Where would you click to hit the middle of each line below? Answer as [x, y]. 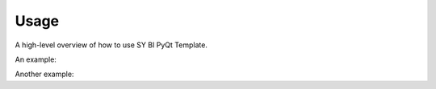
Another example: [44, 74]
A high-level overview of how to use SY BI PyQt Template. [111, 45]
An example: [36, 59]
